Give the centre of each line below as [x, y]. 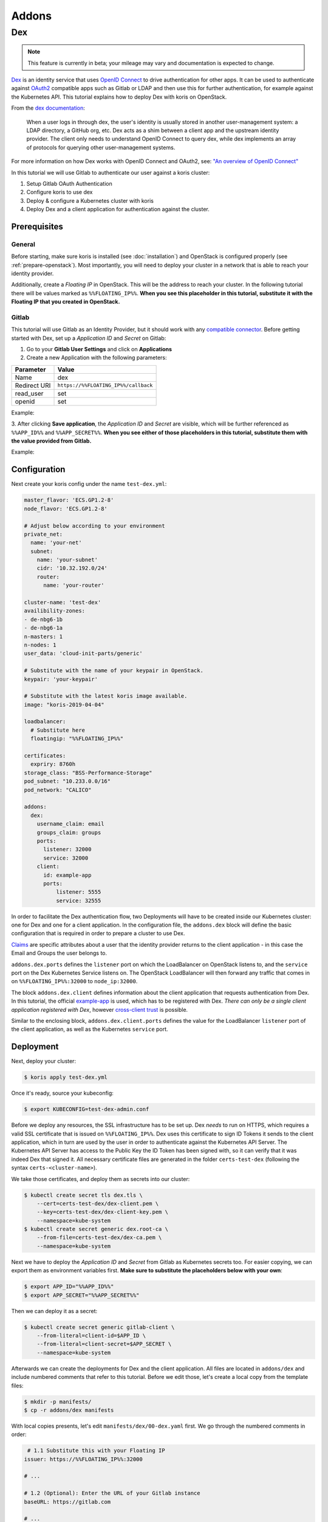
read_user [29, 393]
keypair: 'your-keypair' [61, 679]
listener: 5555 [78, 892]
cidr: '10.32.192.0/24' [72, 568]
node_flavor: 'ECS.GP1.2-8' [66, 509]
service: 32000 [66, 858]
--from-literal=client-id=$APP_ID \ [91, 1335]
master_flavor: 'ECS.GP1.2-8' [69, 500]
